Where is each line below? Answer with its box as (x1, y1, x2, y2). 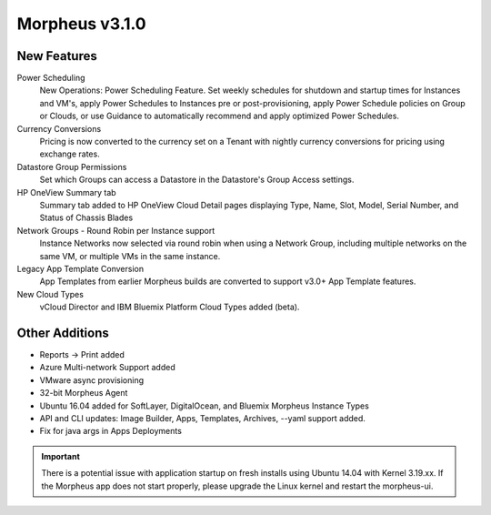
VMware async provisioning (39, 374, 145, 386)
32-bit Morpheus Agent (39, 388, 128, 399)
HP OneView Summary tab (16, 187, 117, 197)
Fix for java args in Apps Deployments (39, 426, 182, 437)
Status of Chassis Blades (39, 212, 134, 223)
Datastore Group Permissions (16, 161, 127, 172)
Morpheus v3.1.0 (16, 14, 146, 34)
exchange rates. (39, 148, 100, 159)
